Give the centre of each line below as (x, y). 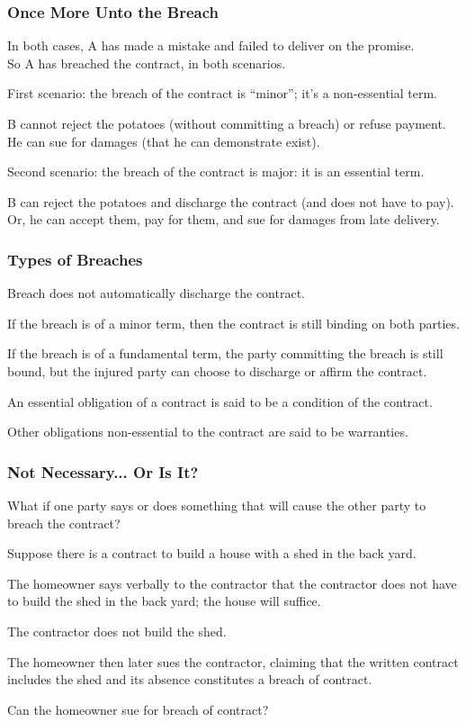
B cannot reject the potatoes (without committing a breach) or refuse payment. (227, 123)
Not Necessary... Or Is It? (103, 471)
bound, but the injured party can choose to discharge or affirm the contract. (217, 370)
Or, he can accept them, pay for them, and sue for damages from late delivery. (224, 219)
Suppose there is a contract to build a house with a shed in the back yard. (212, 553)
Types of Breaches (75, 259)
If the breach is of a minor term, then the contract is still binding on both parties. (233, 323)
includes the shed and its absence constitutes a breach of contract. (190, 679)
